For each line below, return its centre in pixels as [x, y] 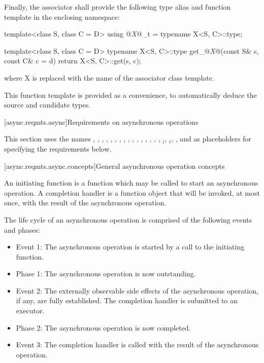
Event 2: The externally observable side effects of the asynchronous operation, [137, 290]
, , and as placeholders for [211, 139]
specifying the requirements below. [58, 148]
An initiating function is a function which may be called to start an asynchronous [131, 183]
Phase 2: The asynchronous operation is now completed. [103, 327]
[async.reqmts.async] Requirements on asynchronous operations [101, 121]
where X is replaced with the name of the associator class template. [109, 77]
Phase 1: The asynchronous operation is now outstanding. [106, 274]
